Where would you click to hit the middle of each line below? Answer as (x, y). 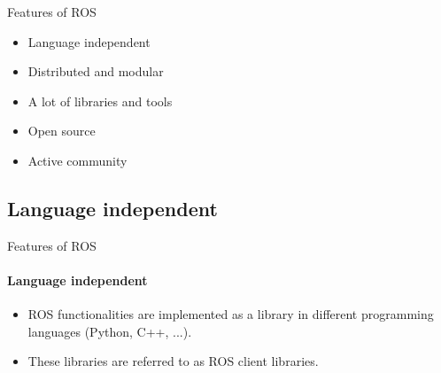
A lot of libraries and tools (100, 101)
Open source (62, 131)
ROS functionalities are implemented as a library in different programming (231, 314)
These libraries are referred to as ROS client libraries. (173, 361)
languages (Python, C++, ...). (110, 331)
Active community (77, 160)
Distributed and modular (96, 71)
